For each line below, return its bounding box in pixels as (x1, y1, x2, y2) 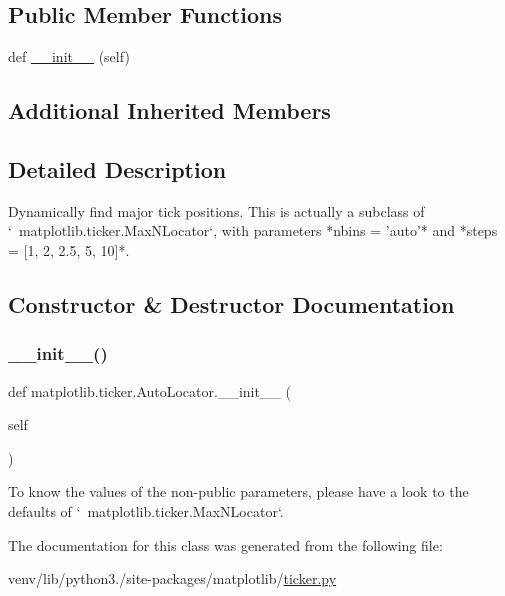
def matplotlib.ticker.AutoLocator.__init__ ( (8, 380, 292, 401)
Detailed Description (8, 153, 227, 184)
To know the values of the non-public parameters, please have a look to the (8, 481, 469, 502)
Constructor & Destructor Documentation (8, 288, 455, 319)
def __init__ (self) (8, 46, 130, 67)
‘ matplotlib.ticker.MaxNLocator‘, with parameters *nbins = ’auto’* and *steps (8, 220, 498, 241)
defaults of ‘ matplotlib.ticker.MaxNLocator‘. (8, 500, 284, 521)
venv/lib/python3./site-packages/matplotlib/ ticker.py (8, 568, 337, 589)
